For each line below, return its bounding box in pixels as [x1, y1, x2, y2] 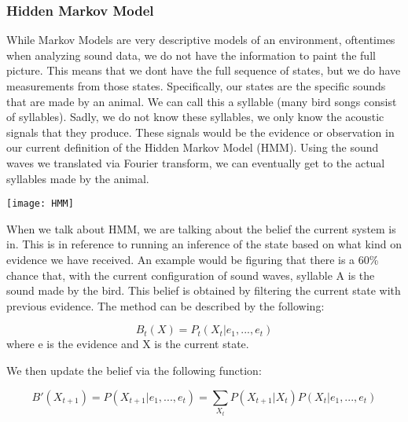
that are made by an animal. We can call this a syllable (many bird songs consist [6, 93, 397, 109]
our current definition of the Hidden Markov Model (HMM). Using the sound [6, 139, 379, 156]
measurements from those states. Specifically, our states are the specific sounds [6, 78, 386, 94]
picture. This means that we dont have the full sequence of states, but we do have [6, 62, 401, 79]
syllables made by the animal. [6, 170, 149, 186]
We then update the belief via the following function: [6, 361, 262, 378]
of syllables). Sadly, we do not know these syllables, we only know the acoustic [6, 108, 384, 125]
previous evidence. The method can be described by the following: [6, 297, 325, 314]
